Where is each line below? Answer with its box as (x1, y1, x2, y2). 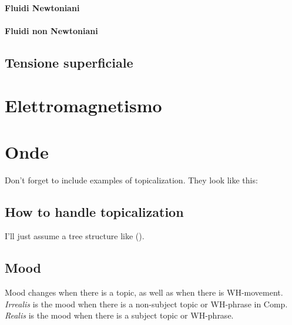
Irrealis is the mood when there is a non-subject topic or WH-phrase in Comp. (5, 297, 288, 310)
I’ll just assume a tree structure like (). (5, 230, 145, 242)
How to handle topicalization (5, 202, 184, 220)
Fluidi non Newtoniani (5, 24, 98, 36)
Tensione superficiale (5, 53, 133, 71)
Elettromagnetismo (5, 93, 162, 118)
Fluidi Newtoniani (5, 1, 80, 14)
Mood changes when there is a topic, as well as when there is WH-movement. (5, 286, 283, 299)
